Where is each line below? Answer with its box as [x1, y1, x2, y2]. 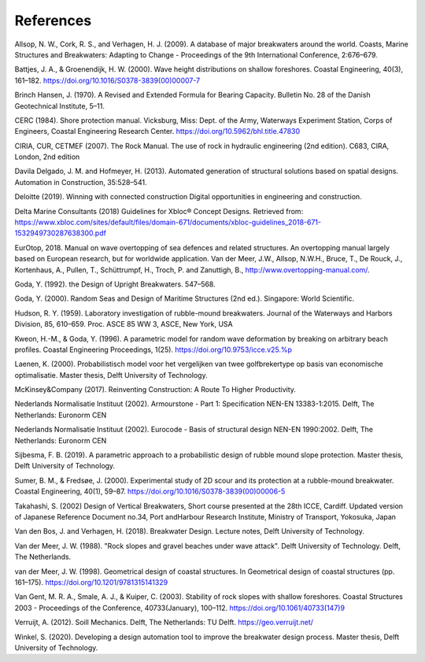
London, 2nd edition [14, 152, 80, 161]
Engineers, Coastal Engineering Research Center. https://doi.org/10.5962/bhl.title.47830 [14, 127, 301, 136]
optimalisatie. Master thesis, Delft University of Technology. [14, 370, 208, 379]
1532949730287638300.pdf [14, 228, 106, 238]
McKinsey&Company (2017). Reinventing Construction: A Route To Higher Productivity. [14, 385, 297, 394]
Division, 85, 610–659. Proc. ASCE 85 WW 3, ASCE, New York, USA [14, 320, 233, 329]
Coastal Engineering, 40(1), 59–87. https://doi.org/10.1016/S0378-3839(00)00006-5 [14, 486, 286, 496]
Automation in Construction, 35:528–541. [14, 177, 147, 187]
